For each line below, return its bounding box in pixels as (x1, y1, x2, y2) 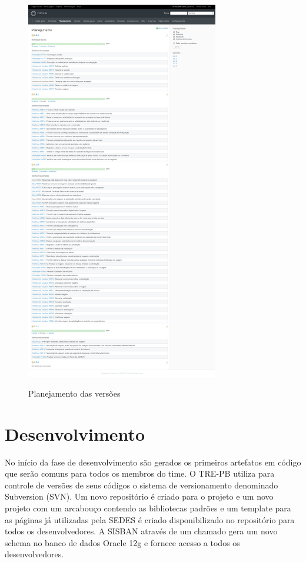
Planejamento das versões (28, 387, 121, 399)
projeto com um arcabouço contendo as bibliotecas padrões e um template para (5, 501, 291, 514)
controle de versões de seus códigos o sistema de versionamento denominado (5, 478, 278, 491)
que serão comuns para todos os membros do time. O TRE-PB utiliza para (5, 467, 275, 480)
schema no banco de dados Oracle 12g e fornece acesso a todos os (5, 536, 240, 548)
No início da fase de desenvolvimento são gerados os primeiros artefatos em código (5, 455, 301, 468)
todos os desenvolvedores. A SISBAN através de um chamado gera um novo (5, 525, 278, 537)
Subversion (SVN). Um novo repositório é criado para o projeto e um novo (5, 490, 274, 503)
